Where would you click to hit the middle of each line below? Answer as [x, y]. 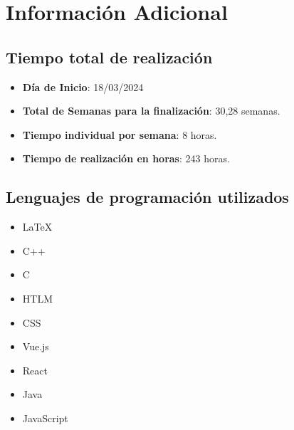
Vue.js [36, 346]
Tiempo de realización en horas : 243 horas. [126, 158]
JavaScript [45, 418]
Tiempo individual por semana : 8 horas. [120, 134]
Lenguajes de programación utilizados [147, 197]
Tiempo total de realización [109, 57]
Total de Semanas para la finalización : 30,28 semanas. [151, 111]
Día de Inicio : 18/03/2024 [83, 86]
